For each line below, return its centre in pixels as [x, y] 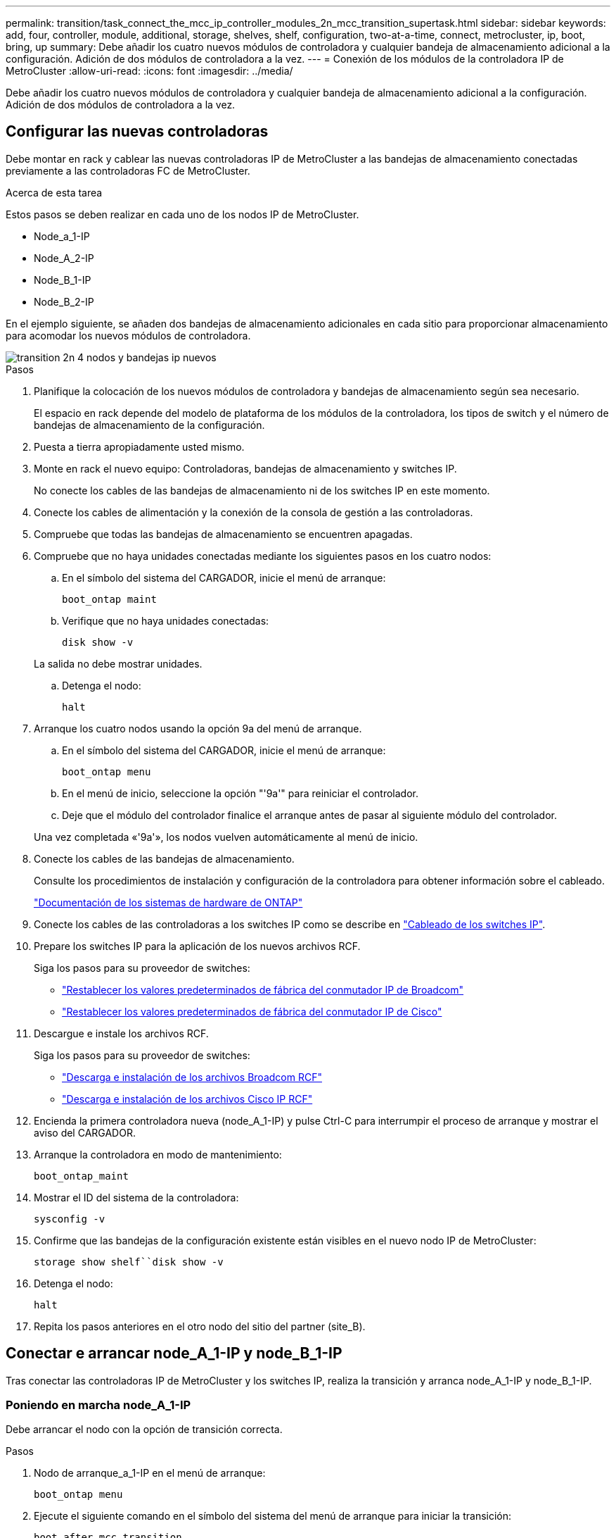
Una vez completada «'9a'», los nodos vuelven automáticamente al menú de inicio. [226, 837]
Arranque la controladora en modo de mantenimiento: [158, 1154]
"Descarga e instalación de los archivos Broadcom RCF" [192, 1077]
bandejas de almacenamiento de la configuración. [149, 425]
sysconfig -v [70, 1219]
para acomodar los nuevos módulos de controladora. [128, 335]
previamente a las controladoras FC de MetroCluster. [128, 170]
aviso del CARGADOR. [85, 1132]
